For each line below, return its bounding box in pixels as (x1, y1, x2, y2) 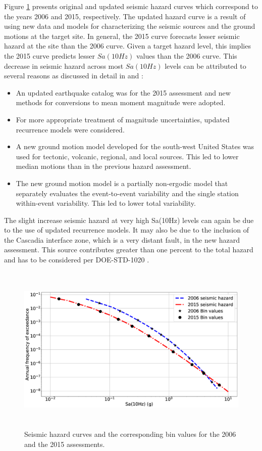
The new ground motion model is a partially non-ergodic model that (16, 177, 228, 188)
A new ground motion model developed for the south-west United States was (16, 141, 254, 152)
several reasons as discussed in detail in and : (4, 70, 143, 81)
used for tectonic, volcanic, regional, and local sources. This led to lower (16, 151, 239, 161)
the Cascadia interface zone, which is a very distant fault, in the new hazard (4, 234, 240, 245)
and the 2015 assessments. (24, 439, 105, 449)
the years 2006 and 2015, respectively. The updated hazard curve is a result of (4, 11, 246, 21)
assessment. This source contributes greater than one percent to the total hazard (4, 244, 253, 255)
